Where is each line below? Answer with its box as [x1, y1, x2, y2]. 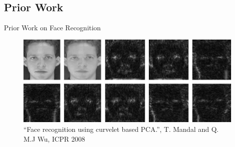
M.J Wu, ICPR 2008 [23, 133, 85, 144]
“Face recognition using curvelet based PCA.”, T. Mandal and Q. [23, 124, 219, 134]
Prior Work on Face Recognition [4, 22, 101, 33]
